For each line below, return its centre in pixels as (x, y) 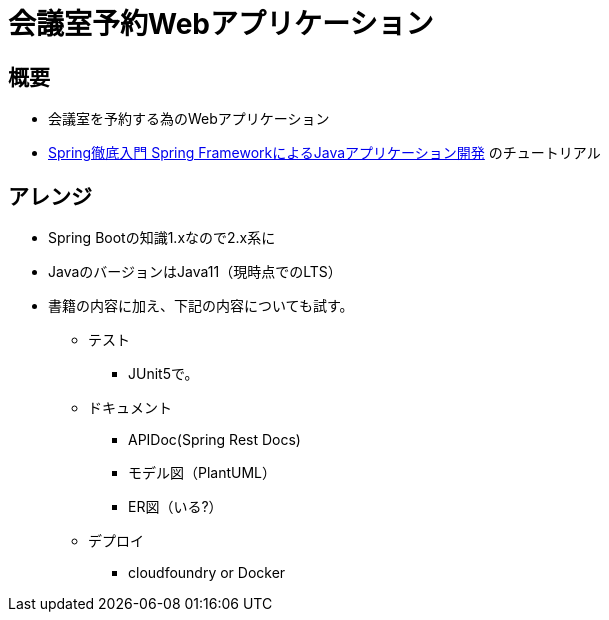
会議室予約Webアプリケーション (221, 24)
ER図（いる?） (175, 507)
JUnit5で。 (163, 374)
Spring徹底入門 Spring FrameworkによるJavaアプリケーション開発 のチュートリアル (324, 153)
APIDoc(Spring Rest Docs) (214, 440)
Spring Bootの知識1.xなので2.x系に (162, 238)
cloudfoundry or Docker (207, 573)
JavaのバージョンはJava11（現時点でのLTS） (195, 272)
